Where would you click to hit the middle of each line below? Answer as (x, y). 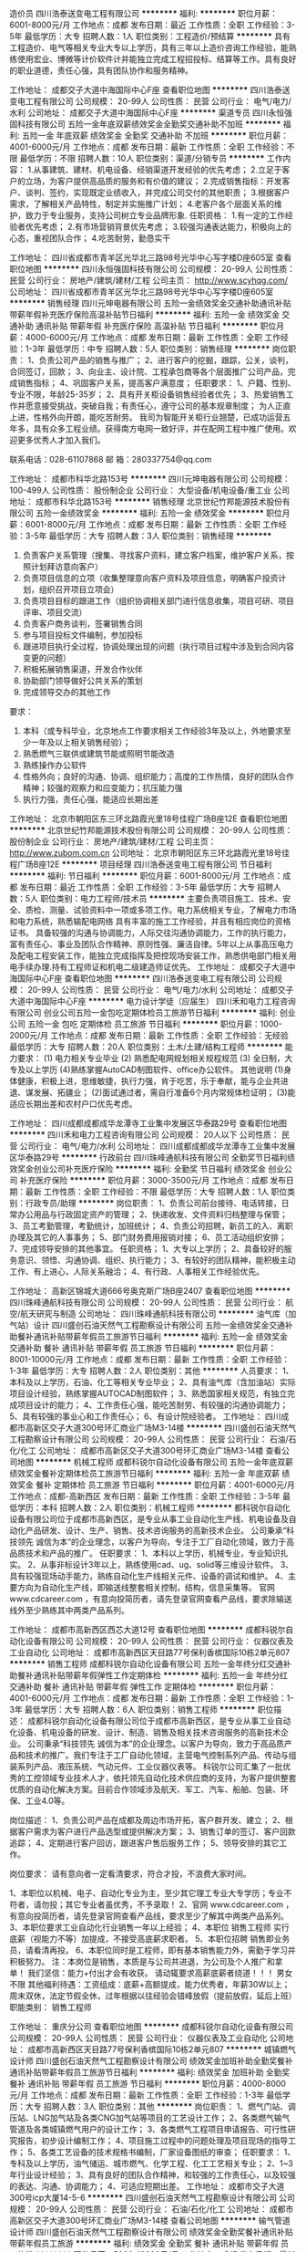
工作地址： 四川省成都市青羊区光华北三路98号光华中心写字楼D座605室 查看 (151, 257)
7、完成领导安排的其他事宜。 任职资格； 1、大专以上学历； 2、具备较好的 (147, 1249)
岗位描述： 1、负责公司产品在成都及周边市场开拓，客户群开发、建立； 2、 (148, 1820)
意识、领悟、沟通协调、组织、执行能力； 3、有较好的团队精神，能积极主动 (156, 1260)
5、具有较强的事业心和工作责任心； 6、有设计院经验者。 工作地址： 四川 (145, 1416)
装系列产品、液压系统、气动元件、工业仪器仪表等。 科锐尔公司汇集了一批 (146, 1767)
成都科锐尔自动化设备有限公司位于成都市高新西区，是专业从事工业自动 (159, 1721)
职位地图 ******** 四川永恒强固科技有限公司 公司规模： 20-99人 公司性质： (153, 269)
